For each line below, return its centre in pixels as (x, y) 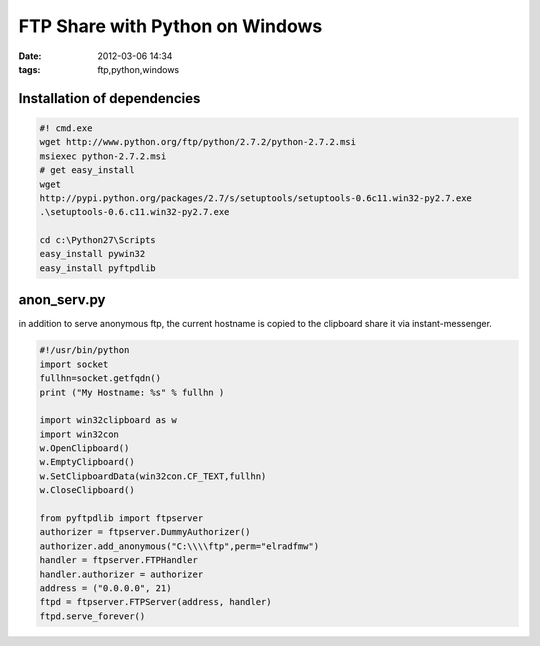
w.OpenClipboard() (84, 448)
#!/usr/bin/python (84, 350)
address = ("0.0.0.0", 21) (105, 588)
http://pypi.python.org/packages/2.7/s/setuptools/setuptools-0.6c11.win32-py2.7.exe (255, 198)
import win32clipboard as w (108, 420)
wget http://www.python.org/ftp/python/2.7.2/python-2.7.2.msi (198, 142)
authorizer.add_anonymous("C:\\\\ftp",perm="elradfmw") (179, 546)
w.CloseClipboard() (87, 490)
